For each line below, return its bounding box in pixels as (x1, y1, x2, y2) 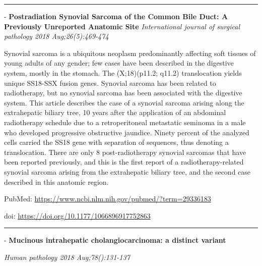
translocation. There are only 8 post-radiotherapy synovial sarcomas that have (4, 146, 246, 157)
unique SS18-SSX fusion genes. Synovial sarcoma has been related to (4, 77, 216, 88)
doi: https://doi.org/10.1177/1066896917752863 (4, 210, 151, 221)
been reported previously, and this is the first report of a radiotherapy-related (4, 156, 244, 167)
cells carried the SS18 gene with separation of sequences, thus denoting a (4, 137, 229, 147)
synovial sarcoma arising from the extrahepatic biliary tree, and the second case (4, 166, 251, 177)
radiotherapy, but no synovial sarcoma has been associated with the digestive (4, 87, 242, 98)
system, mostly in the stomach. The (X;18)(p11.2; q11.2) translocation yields (4, 67, 242, 78)
